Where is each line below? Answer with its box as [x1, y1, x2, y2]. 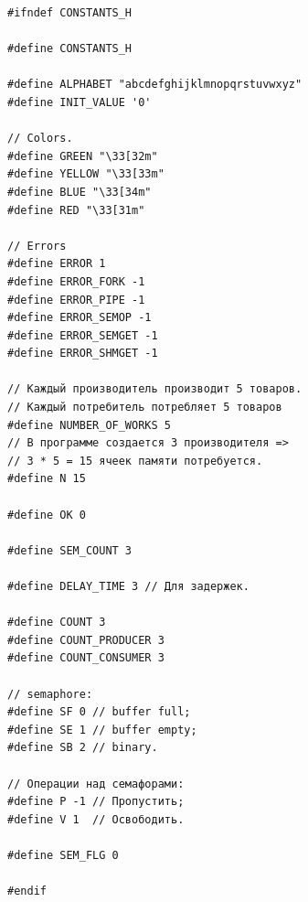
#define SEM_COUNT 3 [7, 543, 133, 557]
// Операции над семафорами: [7, 777, 185, 790]
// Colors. [7, 132, 73, 145]
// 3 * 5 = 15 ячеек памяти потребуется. [7, 454, 263, 467]
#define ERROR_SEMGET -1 [7, 328, 158, 342]
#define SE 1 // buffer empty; [7, 723, 197, 736]
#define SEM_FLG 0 [7, 848, 119, 862]
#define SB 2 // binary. [7, 741, 158, 755]
